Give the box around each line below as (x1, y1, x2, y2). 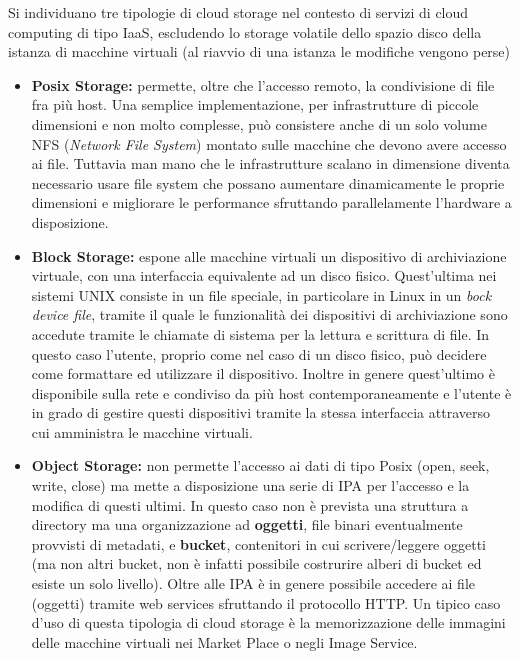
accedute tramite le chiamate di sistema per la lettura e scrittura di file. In (31, 323, 490, 344)
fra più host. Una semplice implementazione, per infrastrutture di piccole (31, 94, 479, 115)
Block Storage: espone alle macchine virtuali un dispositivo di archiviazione (31, 245, 507, 266)
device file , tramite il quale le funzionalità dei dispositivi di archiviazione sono (31, 304, 508, 325)
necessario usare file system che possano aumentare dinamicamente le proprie (31, 172, 505, 193)
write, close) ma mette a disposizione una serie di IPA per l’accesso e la (31, 475, 470, 496)
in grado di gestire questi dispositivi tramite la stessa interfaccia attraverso (31, 402, 490, 423)
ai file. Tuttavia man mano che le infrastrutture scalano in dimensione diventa (31, 153, 510, 174)
